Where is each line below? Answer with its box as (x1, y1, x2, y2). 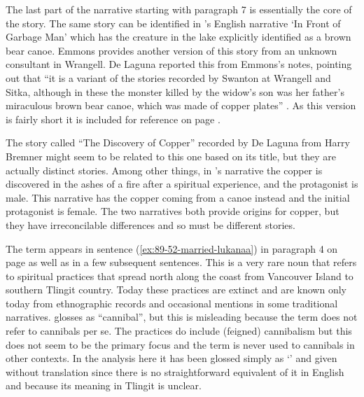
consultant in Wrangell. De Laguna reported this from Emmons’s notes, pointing (6, 57, 352, 71)
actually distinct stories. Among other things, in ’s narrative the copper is (6, 162, 323, 177)
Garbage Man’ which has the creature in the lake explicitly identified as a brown (6, 29, 351, 44)
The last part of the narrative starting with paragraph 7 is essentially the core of (6, 2, 352, 16)
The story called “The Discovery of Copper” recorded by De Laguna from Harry (6, 135, 350, 150)
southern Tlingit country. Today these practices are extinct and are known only (6, 282, 346, 297)
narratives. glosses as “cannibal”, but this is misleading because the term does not (6, 309, 358, 324)
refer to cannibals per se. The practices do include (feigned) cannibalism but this (6, 323, 352, 338)
